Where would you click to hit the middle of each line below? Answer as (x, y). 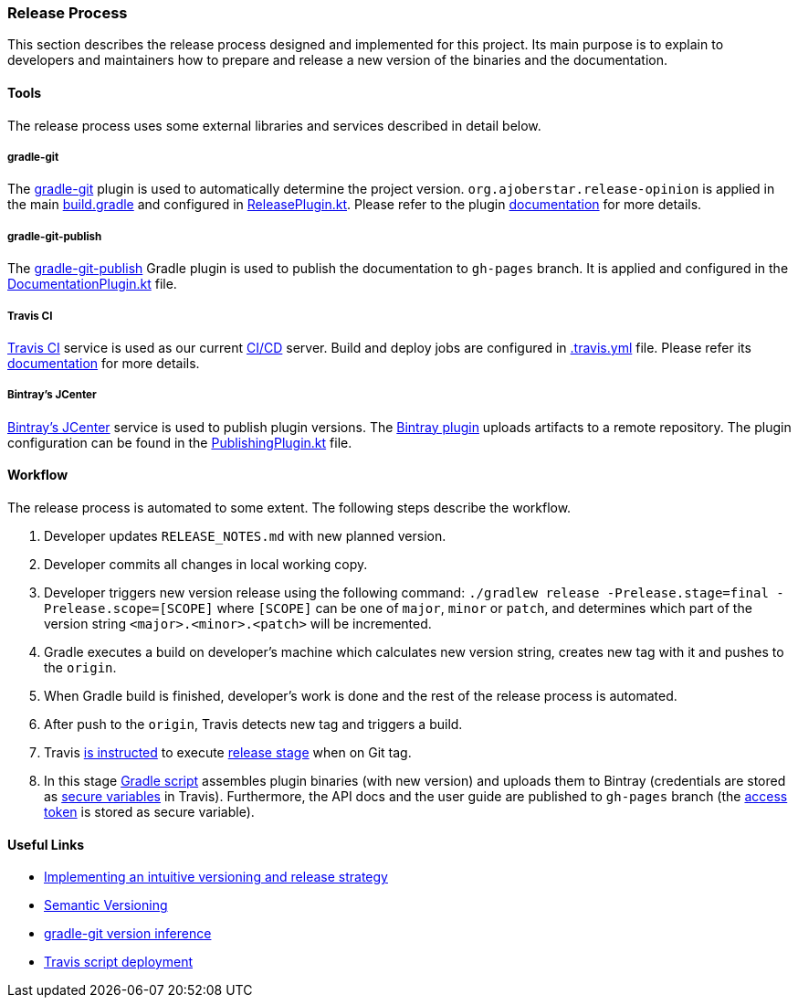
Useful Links (46, 844)
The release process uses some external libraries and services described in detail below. (274, 125)
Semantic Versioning (106, 905)
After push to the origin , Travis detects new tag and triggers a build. (253, 724)
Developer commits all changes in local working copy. (206, 564)
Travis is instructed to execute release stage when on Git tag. (228, 752)
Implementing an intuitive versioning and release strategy (216, 877)
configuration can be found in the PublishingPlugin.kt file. (180, 442)
